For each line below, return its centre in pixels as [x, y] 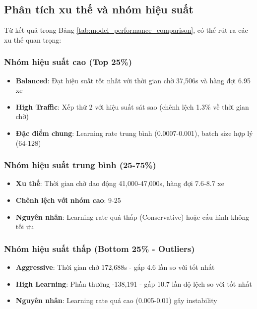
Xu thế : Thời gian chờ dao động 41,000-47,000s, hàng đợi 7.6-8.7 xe [120, 183]
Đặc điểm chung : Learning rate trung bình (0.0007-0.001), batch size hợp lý [134, 133]
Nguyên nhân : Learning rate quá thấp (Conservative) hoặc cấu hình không [132, 216]
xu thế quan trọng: [33, 39]
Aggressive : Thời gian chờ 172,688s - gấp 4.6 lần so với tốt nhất [115, 267]
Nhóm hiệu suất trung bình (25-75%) [80, 165]
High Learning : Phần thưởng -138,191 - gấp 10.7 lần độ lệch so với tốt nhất [134, 283]
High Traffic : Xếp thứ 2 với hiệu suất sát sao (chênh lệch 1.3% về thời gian [132, 106]
